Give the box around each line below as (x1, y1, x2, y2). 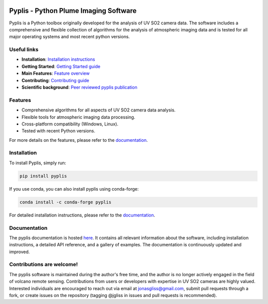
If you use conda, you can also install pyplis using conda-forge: (9, 186, 139, 192)
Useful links (9, 46, 39, 53)
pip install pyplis (19, 173, 67, 179)
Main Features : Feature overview (21, 70, 90, 77)
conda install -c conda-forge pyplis (19, 199, 112, 205)
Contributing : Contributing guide (21, 77, 89, 83)
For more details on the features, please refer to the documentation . (9, 137, 148, 143)
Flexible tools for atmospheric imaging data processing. (21, 114, 135, 120)
